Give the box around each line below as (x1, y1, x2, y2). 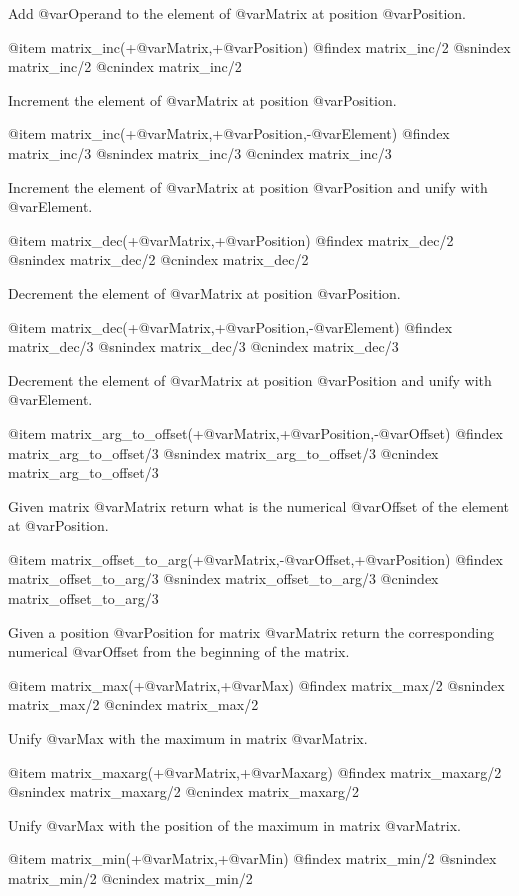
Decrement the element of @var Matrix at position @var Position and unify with (8, 369, 492, 390)
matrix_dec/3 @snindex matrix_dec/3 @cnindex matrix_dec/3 (8, 336, 399, 357)
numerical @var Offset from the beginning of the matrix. (8, 641, 350, 662)
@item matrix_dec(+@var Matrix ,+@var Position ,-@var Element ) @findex (8, 316, 453, 337)
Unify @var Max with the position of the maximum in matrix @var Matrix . (8, 814, 461, 835)
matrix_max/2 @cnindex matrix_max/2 (8, 694, 259, 715)
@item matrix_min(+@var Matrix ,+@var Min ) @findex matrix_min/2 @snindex (8, 848, 497, 869)
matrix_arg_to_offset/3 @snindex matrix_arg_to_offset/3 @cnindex (8, 442, 439, 463)
